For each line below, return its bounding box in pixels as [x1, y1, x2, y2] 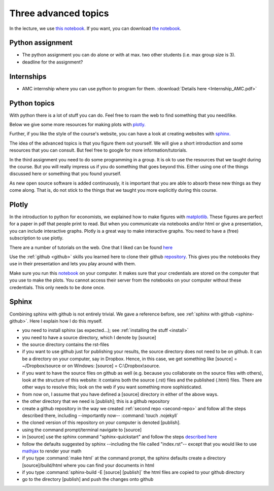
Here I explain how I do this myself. [29, 318, 103, 324]
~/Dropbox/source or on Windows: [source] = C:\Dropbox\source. [22, 363, 160, 369]
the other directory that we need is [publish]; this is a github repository [22, 398, 170, 404]
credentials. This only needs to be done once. [9, 284, 105, 290]
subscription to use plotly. [9, 235, 63, 241]
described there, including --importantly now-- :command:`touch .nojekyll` [22, 412, 179, 418]
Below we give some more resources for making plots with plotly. [9, 122, 146, 128]
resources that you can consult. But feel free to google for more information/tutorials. [9, 147, 188, 153]
